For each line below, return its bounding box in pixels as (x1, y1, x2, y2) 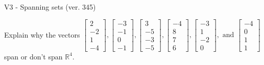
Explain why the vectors (4, 29, 80, 40)
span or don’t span (4, 51, 63, 61)
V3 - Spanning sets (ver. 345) (4, 2, 96, 12)
